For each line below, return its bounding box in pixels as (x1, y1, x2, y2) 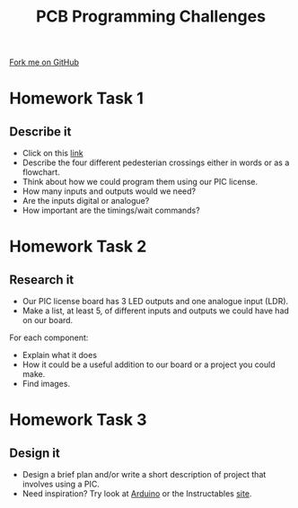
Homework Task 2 (9, 236, 147, 257)
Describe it (9, 124, 72, 139)
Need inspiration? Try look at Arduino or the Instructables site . (22, 488, 252, 499)
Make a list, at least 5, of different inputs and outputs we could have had (22, 305, 290, 316)
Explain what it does (22, 350, 97, 361)
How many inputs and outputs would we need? (22, 186, 196, 197)
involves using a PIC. (22, 478, 101, 490)
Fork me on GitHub (9, 57, 79, 68)
